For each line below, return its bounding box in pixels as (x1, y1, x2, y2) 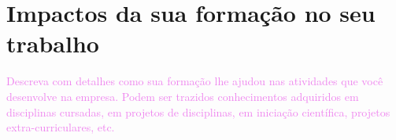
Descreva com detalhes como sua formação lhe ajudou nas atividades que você (6, 73, 383, 89)
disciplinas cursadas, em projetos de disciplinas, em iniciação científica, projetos (6, 103, 390, 120)
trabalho (6, 27, 99, 59)
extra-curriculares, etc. (6, 119, 115, 135)
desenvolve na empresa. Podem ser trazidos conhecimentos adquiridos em (6, 88, 359, 104)
